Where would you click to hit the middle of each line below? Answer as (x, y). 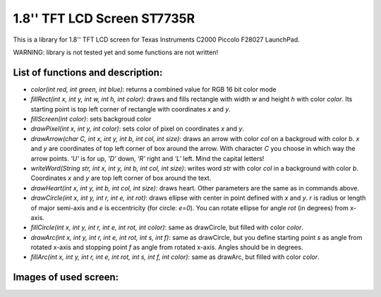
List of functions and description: (88, 72)
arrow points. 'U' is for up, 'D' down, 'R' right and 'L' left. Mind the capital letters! (147, 158)
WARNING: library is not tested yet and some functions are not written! (116, 52)
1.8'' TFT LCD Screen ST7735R (104, 18)
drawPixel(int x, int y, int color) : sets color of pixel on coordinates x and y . (138, 129)
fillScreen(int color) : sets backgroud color (91, 119)
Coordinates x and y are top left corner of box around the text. (121, 178)
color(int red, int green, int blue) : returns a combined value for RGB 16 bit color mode (153, 89)
